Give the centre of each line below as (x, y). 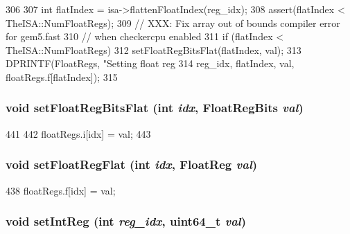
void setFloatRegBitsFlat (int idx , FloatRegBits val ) (155, 108)
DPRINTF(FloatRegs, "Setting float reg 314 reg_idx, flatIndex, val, (150, 63)
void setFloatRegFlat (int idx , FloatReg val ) (132, 164)
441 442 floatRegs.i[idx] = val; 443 (78, 133)
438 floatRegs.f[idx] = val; (61, 190)
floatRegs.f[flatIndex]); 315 (62, 76)
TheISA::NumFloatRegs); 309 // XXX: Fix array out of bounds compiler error (173, 22)
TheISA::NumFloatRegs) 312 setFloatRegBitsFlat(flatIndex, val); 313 (154, 49)
